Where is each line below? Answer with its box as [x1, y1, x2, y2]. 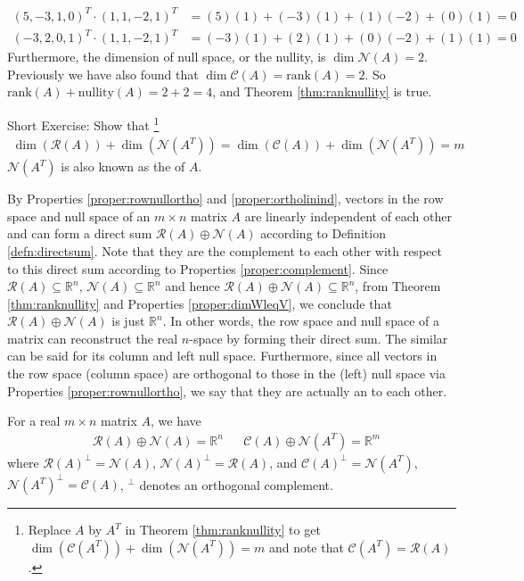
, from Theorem [355, 277, 441, 295]
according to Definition [260, 224, 386, 243]
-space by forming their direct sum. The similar [189, 328, 448, 347]
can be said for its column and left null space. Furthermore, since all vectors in [7, 346, 438, 365]
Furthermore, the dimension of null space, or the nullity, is [7, 47, 326, 66]
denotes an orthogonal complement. [139, 475, 333, 494]
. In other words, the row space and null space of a [162, 311, 439, 330]
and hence [165, 277, 220, 295]
